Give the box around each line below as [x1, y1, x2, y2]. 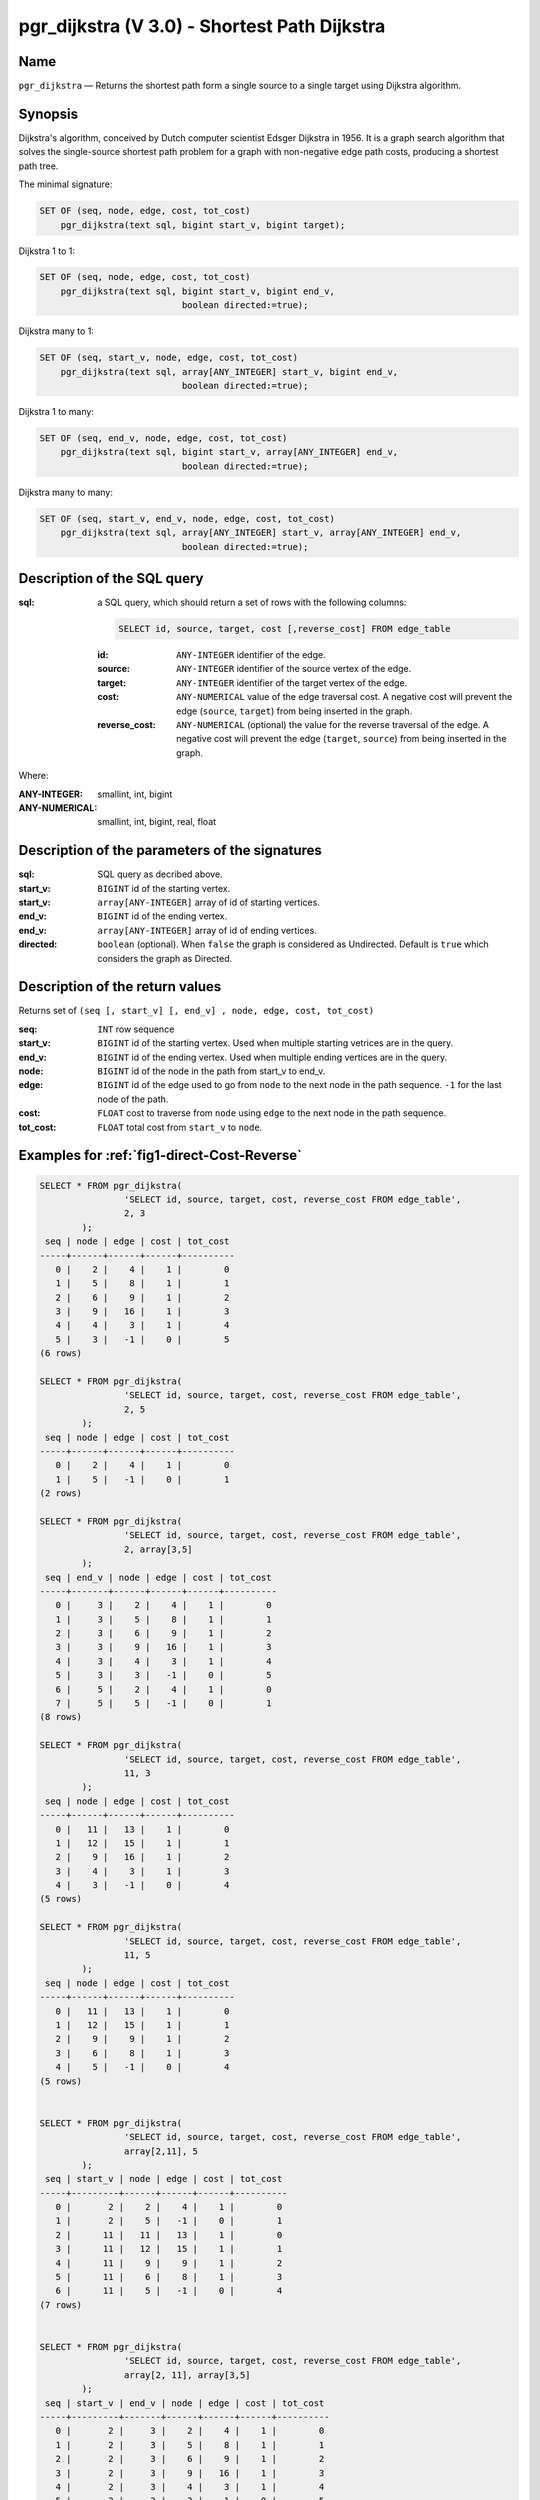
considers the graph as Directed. [97, 952, 233, 964]
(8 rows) [39, 1711, 83, 1723]
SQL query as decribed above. [97, 868, 224, 880]
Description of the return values [18, 978, 222, 995]
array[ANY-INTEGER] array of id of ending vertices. [97, 924, 317, 936]
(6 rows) [39, 1348, 83, 1359]
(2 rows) [39, 1488, 83, 1499]
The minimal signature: [18, 178, 113, 190]
